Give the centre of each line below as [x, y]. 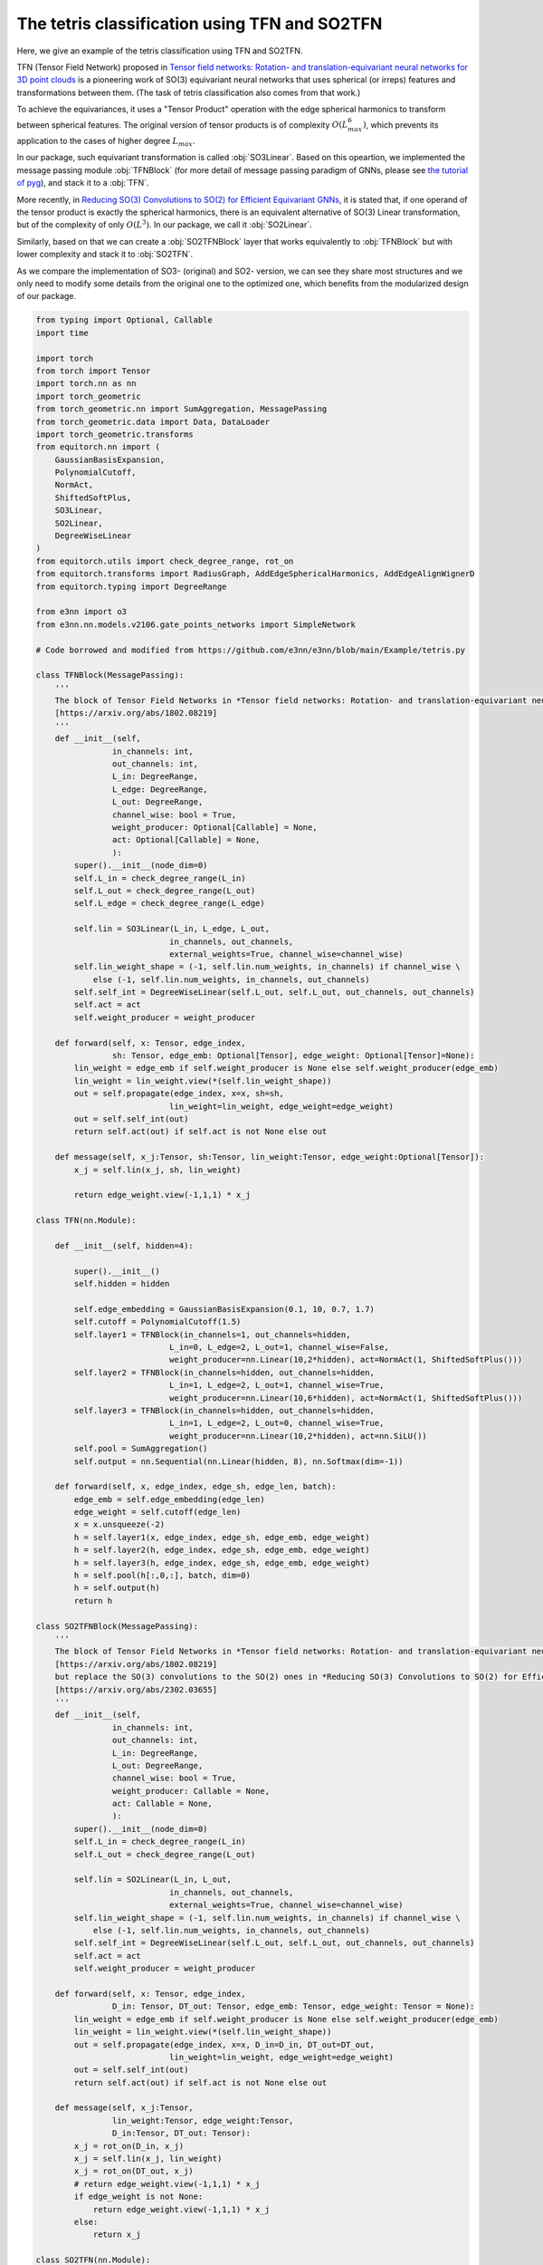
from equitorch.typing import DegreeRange [131, 586]
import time [62, 333]
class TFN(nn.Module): [86, 1220]
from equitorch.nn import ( [98, 447]
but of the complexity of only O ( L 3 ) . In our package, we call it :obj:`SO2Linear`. [164, 224]
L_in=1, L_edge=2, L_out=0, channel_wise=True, [276, 1423]
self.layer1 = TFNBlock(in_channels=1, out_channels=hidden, [212, 1335]
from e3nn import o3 [81, 612]
